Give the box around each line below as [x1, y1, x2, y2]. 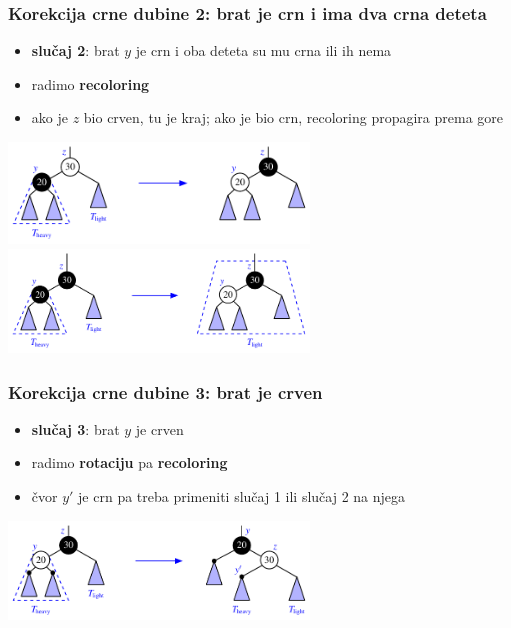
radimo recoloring [31, 73, 150, 94]
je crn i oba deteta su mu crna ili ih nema [135, 40, 392, 61]
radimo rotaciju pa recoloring [31, 452, 228, 473]
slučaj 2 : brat [31, 40, 120, 61]
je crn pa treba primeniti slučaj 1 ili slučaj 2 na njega [78, 486, 406, 506]
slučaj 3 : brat [31, 418, 120, 439]
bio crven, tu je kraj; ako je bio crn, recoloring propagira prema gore [83, 107, 504, 128]
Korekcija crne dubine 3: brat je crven [8, 379, 323, 404]
